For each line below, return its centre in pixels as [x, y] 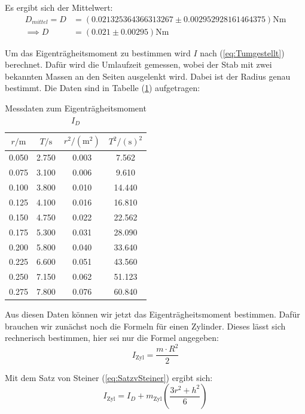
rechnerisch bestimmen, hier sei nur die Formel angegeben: [112, 338]
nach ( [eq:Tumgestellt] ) [242, 52]
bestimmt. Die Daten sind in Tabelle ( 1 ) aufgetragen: [103, 88]
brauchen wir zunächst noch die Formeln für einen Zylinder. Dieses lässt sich [145, 326]
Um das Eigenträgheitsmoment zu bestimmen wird [98, 52]
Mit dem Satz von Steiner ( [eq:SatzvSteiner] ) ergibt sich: [109, 377]
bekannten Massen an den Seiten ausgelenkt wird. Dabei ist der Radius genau [148, 76]
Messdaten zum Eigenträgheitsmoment [76, 108]
